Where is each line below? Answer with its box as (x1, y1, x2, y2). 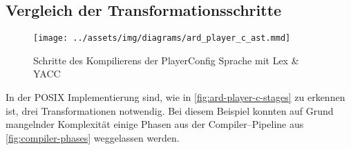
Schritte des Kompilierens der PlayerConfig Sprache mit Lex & (33, 53, 299, 67)
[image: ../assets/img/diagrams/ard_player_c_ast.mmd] (33, 33, 291, 44)
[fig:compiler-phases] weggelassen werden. (6, 130, 180, 144)
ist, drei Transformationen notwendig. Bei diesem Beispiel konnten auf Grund (6, 103, 334, 118)
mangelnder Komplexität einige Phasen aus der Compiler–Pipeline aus (6, 117, 304, 131)
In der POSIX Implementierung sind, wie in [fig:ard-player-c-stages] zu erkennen (6, 90, 345, 104)
